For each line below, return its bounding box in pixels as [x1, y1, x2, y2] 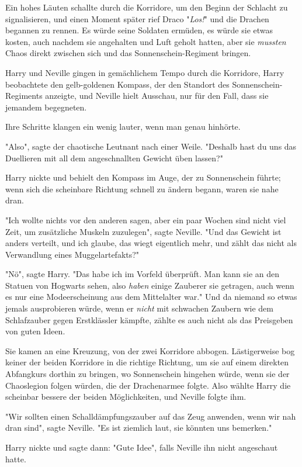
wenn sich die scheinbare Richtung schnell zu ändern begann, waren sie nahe [5, 182, 279, 195]
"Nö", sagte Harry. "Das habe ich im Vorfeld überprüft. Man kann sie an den [5, 268, 280, 280]
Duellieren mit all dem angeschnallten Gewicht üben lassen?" [5, 151, 223, 164]
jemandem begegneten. [5, 101, 87, 113]
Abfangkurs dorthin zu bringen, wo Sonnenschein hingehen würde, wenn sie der [5, 368, 290, 380]
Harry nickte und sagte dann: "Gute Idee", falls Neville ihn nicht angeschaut [5, 441, 278, 453]
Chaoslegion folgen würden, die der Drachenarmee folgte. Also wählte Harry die [5, 379, 291, 391]
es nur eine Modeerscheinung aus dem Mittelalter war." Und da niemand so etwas [5, 290, 297, 303]
